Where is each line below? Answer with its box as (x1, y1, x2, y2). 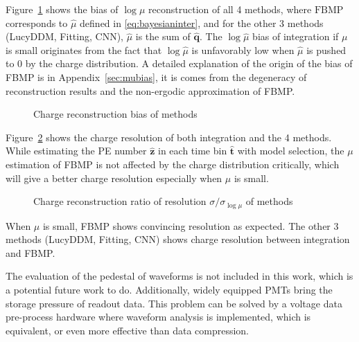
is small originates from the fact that (6, 42, 162, 57)
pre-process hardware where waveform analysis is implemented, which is (6, 309, 311, 324)
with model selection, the (237, 143, 344, 158)
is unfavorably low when (191, 42, 295, 57)
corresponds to (6, 15, 68, 30)
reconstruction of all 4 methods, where (148, 2, 312, 16)
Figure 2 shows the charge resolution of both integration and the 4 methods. (6, 129, 332, 144)
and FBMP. (6, 245, 55, 260)
